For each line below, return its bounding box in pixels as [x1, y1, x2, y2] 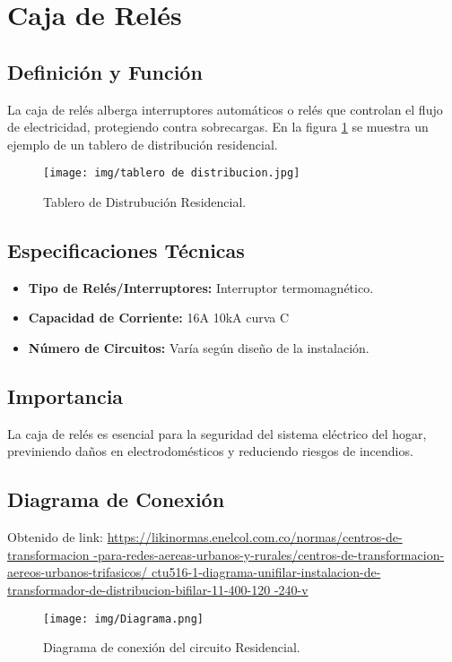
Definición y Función [7, 57, 203, 85]
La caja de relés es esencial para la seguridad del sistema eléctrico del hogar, [7, 424, 427, 443]
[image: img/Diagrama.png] [43, 612, 204, 625]
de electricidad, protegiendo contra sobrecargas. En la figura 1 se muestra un [7, 117, 429, 136]
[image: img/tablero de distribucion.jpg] [43, 167, 300, 180]
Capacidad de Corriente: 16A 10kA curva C [28, 308, 290, 327]
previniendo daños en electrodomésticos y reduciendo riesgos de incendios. [7, 442, 413, 460]
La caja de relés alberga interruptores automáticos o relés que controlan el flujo [7, 99, 443, 118]
